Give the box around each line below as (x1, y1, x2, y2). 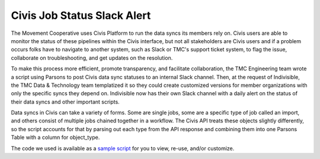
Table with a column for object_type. (11, 134, 100, 141)
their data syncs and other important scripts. (11, 98, 120, 105)
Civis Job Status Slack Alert (11, 9, 151, 22)
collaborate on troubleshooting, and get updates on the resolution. (11, 54, 173, 61)
